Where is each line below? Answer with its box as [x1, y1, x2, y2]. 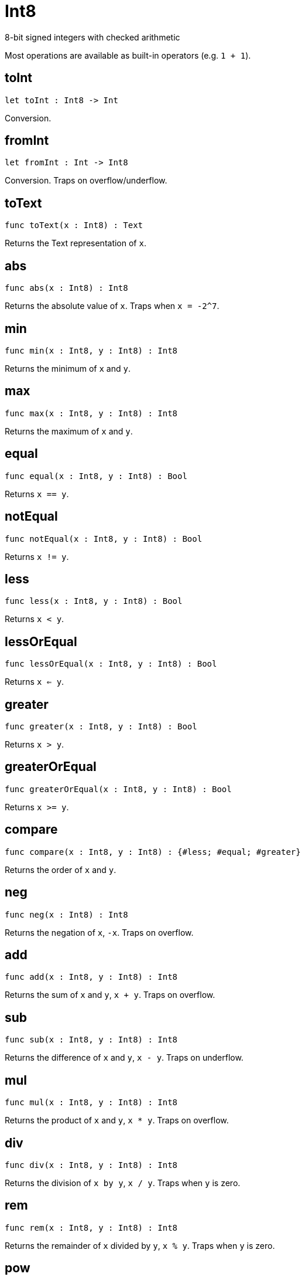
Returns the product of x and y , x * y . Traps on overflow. [5, 1115, 229, 1126]
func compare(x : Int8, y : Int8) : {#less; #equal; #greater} [5, 847, 301, 857]
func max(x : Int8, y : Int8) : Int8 [5, 408, 178, 418]
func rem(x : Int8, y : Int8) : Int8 [5, 1222, 178, 1232]
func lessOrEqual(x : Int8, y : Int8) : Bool [5, 659, 217, 669]
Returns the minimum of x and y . [5, 363, 131, 373]
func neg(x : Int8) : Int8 [5, 909, 128, 919]
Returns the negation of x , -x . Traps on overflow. [5, 927, 194, 938]
